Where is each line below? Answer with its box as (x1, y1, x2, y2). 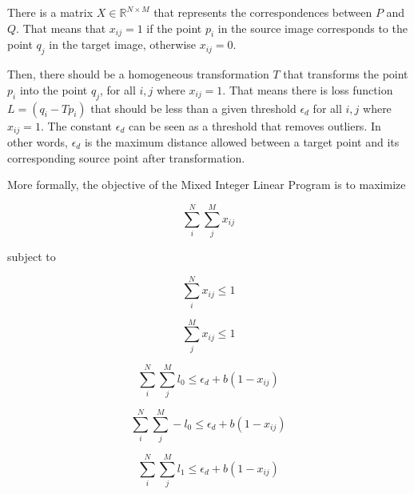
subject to (7, 247, 56, 264)
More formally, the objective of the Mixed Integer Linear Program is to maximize (7, 176, 406, 193)
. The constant (40, 117, 113, 134)
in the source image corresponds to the (217, 19, 408, 36)
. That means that (16, 19, 106, 36)
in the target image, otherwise (49, 36, 197, 53)
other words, (7, 134, 68, 151)
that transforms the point (283, 66, 408, 82)
